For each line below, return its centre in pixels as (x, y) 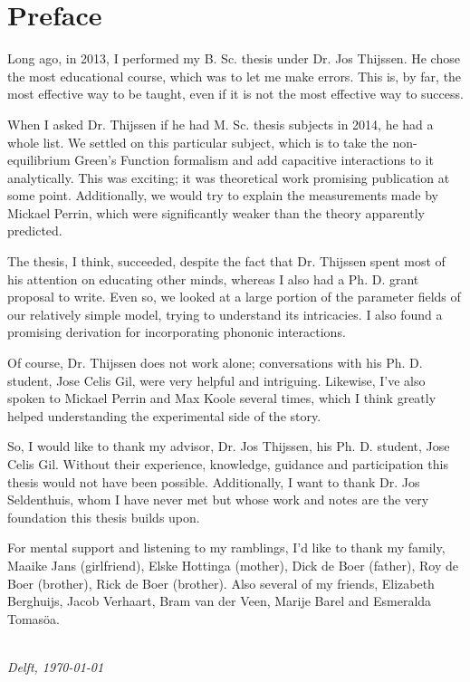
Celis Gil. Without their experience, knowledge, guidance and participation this (228, 464)
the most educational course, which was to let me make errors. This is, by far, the (235, 76)
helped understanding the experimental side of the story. (164, 415)
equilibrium (39, 160)
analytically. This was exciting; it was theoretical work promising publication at (229, 177)
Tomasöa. (34, 618)
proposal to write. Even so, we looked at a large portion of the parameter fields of (234, 297)
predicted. (35, 231)
